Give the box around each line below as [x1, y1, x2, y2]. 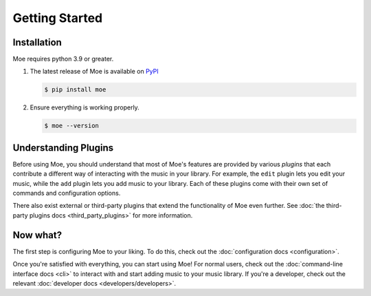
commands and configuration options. [12, 189, 121, 198]
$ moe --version [44, 122, 100, 130]
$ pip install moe [44, 86, 106, 94]
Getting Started [12, 10, 103, 25]
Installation [12, 36, 62, 48]
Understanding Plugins [12, 142, 113, 154]
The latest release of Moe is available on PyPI [30, 67, 159, 76]
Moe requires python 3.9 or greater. [12, 55, 114, 63]
